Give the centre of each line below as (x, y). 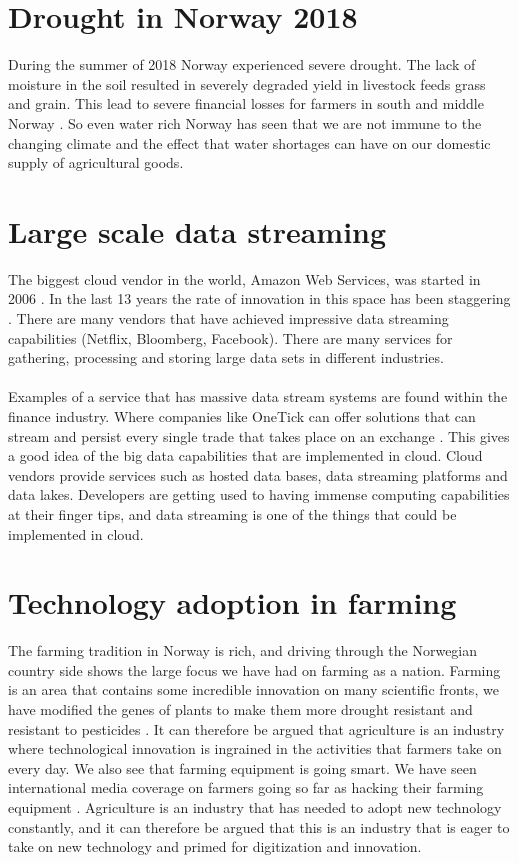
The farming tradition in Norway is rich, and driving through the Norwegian (243, 650)
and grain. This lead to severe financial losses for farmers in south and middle (246, 103)
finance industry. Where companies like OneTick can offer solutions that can (242, 415)
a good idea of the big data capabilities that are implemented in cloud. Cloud (245, 455)
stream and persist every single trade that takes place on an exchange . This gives (259, 435)
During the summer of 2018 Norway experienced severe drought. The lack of (242, 64)
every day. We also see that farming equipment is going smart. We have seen (242, 767)
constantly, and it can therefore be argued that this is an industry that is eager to (259, 826)
